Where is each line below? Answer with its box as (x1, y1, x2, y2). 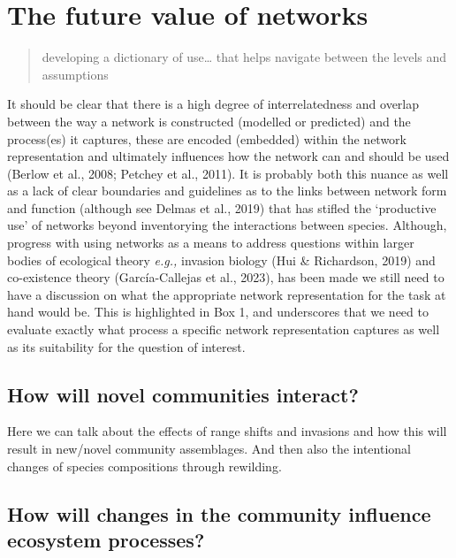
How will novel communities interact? (7, 380, 359, 408)
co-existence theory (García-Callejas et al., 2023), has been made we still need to (7, 268, 445, 287)
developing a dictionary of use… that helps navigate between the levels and (42, 48, 447, 66)
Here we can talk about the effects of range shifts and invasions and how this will (7, 422, 447, 440)
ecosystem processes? (7, 525, 205, 553)
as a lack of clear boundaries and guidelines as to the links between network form (7, 181, 447, 200)
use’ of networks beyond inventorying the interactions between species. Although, (7, 216, 447, 234)
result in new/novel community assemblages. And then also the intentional (7, 440, 411, 458)
